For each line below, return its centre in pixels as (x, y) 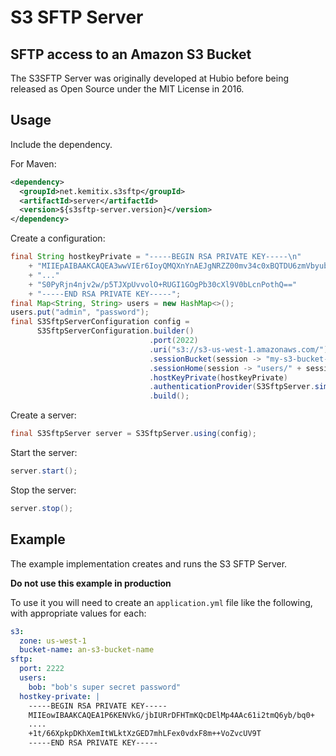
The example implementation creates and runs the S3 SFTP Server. (149, 563)
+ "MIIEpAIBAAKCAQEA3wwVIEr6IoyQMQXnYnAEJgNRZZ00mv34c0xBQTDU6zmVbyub (178, 266)
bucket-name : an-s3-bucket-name (87, 650)
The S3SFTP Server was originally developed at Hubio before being (150, 78)
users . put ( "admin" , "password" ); (80, 312)
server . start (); (44, 471)
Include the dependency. (61, 144)
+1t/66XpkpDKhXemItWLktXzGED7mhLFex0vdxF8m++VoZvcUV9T (145, 734)
